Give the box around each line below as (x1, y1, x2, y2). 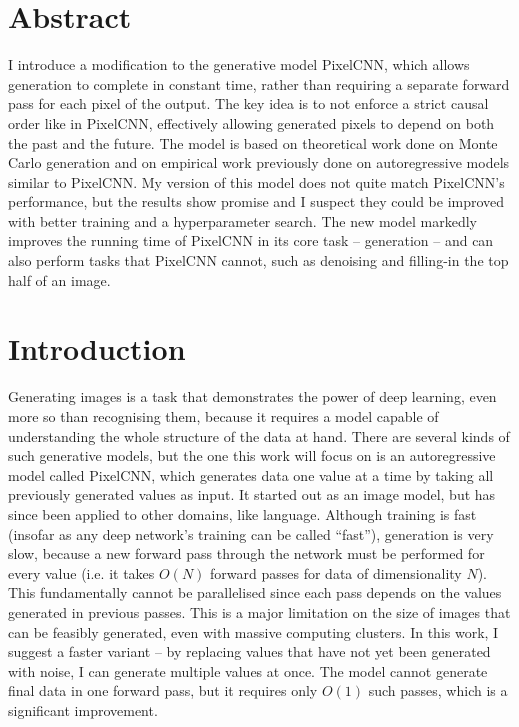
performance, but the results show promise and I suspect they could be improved (8, 191, 505, 212)
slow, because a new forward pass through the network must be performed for (8, 543, 485, 564)
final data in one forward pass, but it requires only (8, 680, 318, 701)
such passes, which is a (368, 680, 508, 701)
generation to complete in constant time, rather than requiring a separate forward (8, 73, 510, 94)
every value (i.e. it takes (8, 562, 155, 583)
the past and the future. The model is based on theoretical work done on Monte (8, 132, 498, 153)
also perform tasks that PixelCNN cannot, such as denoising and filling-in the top (8, 250, 509, 271)
